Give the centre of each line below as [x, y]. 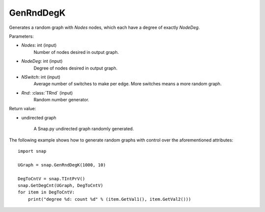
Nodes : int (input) [39, 45]
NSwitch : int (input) [41, 77]
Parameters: [21, 36]
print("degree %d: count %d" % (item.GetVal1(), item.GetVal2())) [109, 199]
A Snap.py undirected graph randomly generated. [84, 129]
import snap [32, 151]
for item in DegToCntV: [46, 192]
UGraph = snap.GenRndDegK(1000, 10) [62, 165]
